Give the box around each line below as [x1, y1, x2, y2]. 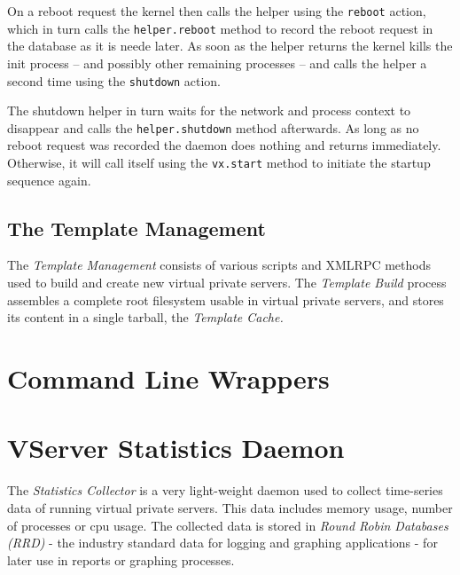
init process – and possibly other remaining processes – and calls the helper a [7, 53, 427, 72]
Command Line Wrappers [7, 360, 330, 397]
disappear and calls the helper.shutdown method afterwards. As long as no [7, 118, 419, 137]
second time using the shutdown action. [7, 71, 221, 90]
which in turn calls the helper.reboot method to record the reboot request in [7, 19, 433, 37]
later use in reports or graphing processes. [7, 550, 235, 569]
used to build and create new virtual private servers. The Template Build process [7, 273, 447, 292]
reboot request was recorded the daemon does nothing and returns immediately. [7, 136, 441, 154]
